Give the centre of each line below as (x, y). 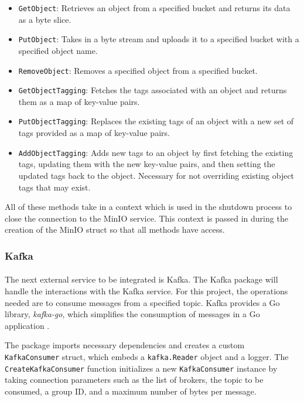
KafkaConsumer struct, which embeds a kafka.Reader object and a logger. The (147, 356)
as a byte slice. (45, 19)
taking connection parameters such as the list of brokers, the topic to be (134, 380)
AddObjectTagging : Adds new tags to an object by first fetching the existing (156, 152)
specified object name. (58, 50)
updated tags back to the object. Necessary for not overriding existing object (156, 175)
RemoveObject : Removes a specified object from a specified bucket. (138, 70)
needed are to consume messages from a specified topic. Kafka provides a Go (142, 302)
